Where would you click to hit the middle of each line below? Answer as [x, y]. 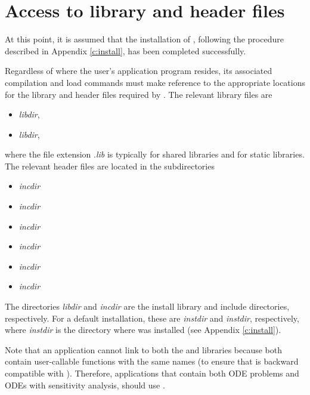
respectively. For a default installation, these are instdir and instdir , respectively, [152, 318]
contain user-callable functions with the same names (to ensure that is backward [152, 361]
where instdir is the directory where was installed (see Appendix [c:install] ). [143, 330]
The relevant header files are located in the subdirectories [110, 166]
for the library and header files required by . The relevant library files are [139, 94]
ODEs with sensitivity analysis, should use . [85, 385]
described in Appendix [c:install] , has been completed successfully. [125, 50]
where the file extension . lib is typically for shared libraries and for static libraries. [155, 154]
